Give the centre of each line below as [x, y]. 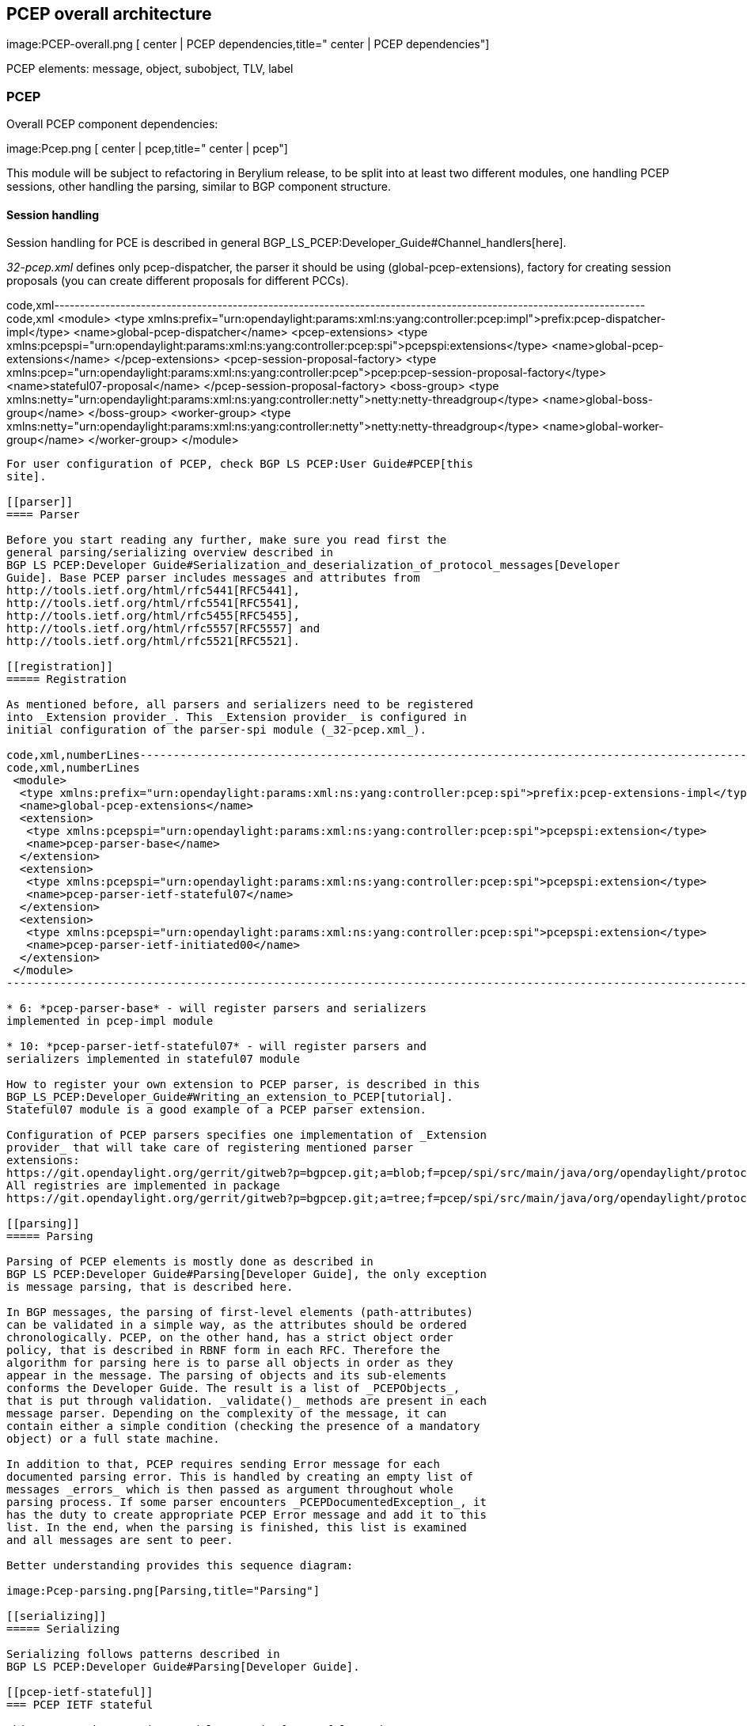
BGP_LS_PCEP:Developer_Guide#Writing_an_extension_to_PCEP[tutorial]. [230, 1097]
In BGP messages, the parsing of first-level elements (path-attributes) [240, 1313]
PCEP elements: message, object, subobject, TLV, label [150, 69]
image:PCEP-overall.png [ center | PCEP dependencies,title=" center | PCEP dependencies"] [248, 44]
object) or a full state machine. [113, 1439]
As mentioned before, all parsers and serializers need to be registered [240, 705]
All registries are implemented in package [143, 1186]
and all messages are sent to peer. [120, 1540]
